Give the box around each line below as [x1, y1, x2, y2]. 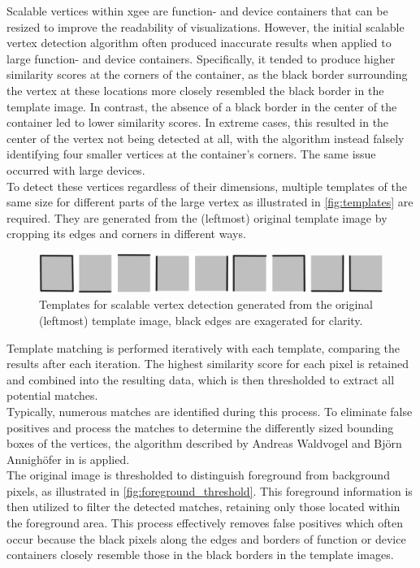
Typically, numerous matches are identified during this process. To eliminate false [6, 402, 413, 419]
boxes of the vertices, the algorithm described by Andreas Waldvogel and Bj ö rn [6, 435, 402, 452]
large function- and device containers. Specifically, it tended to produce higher [6, 50, 396, 67]
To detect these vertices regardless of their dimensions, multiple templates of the [6, 177, 407, 194]
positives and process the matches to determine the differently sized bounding [6, 418, 394, 436]
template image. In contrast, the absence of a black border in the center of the [6, 98, 397, 115]
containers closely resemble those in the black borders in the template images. [6, 546, 394, 563]
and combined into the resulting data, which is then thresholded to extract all [6, 371, 395, 388]
